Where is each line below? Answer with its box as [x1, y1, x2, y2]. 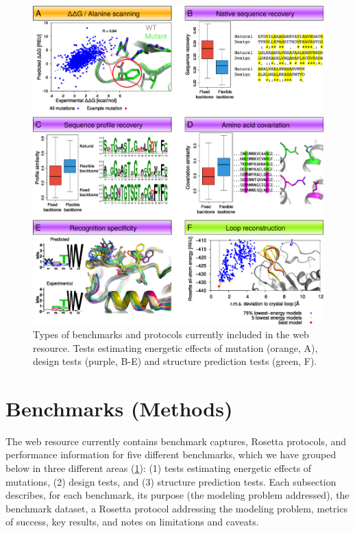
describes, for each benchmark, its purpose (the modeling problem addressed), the [5, 488, 350, 502]
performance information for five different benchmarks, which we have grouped [5, 447, 336, 462]
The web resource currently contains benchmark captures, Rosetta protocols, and [5, 434, 347, 448]
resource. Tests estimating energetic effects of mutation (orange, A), [33, 340, 318, 355]
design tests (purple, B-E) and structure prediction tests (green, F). [33, 354, 317, 368]
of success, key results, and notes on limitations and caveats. [5, 514, 259, 529]
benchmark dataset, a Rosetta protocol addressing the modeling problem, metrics [5, 501, 347, 515]
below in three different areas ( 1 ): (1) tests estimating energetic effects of [5, 461, 312, 475]
